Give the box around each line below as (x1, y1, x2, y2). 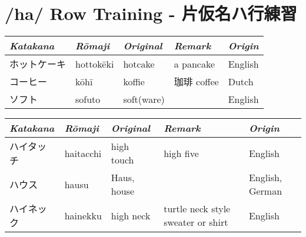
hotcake (123, 56, 155, 71)
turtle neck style (164, 202, 231, 216)
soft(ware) (123, 92, 165, 106)
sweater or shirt (164, 215, 228, 229)
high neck (111, 208, 151, 222)
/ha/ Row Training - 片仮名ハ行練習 (5, 1, 297, 25)
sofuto (75, 92, 101, 106)
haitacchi (64, 146, 102, 160)
